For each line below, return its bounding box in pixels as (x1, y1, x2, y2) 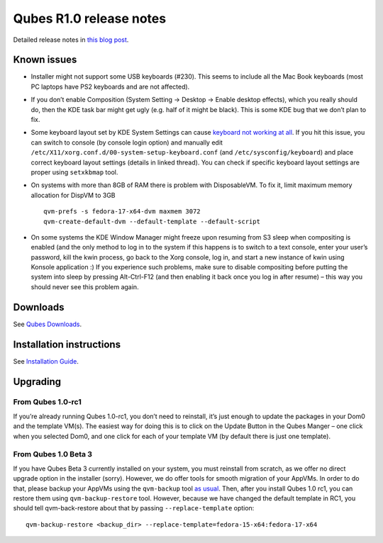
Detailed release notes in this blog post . (13, 35, 129, 44)
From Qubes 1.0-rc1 (13, 397, 82, 407)
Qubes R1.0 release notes (13, 11, 167, 26)
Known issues (13, 54, 77, 66)
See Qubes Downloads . (13, 320, 82, 328)
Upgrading (13, 376, 62, 388)
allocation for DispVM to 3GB (30, 191, 116, 199)
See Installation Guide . (13, 357, 79, 365)
